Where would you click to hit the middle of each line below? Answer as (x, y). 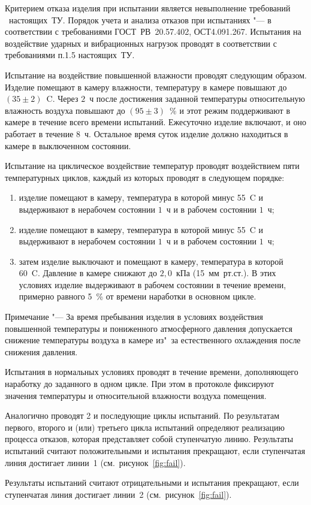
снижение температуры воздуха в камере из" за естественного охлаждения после (153, 340)
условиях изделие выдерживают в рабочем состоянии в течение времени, (153, 284)
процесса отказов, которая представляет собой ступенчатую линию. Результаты (149, 439)
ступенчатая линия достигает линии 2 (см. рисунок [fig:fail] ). (118, 494)
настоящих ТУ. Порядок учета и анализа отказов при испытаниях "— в (140, 19)
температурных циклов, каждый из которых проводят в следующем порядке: (145, 177)
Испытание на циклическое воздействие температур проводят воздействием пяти (152, 166)
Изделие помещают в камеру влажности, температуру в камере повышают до (146, 87)
